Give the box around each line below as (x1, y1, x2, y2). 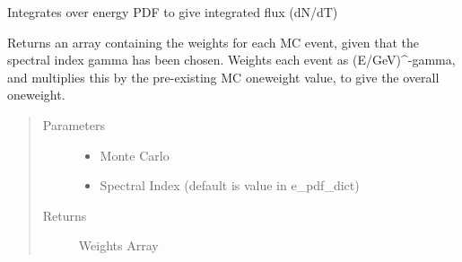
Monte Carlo (100, 145, 170, 164)
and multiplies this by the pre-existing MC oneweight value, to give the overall (7, 67, 440, 86)
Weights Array (78, 236, 159, 255)
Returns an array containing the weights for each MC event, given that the (7, 32, 419, 51)
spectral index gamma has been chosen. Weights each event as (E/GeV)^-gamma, (7, 50, 456, 69)
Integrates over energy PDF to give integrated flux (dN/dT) (7, 3, 338, 21)
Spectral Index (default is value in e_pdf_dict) (100, 176, 360, 195)
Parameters (42, 115, 105, 134)
